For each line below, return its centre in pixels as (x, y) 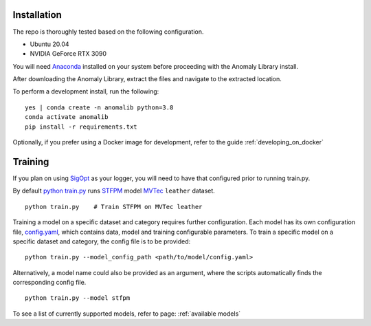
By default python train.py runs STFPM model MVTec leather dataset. (114, 191)
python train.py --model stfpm (78, 298)
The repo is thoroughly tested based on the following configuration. (108, 32)
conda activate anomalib (67, 117)
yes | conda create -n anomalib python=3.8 (99, 107)
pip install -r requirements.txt (81, 127)
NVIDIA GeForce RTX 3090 (68, 54)
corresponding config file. (49, 283)
